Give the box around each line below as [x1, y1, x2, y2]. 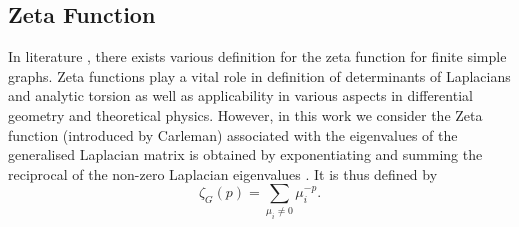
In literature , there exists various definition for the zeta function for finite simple [8, 46, 507, 67]
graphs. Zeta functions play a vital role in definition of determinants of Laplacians [8, 65, 511, 86]
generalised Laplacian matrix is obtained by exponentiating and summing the [8, 144, 483, 165]
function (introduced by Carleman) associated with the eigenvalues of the [8, 124, 458, 145]
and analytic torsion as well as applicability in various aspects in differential [8, 85, 473, 106]
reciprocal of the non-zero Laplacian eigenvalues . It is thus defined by [8, 163, 438, 184]
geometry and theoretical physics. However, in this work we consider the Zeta [8, 104, 483, 125]
